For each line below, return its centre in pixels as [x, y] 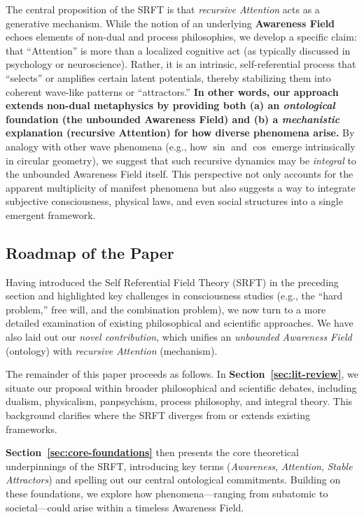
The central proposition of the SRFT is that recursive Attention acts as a [163, 9]
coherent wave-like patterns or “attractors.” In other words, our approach [172, 91]
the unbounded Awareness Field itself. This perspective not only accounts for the [180, 174]
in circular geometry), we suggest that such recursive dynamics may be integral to [181, 160]
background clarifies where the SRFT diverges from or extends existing [158, 415]
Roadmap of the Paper [90, 252]
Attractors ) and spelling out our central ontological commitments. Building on [173, 480]
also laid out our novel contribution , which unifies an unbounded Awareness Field [179, 337]
